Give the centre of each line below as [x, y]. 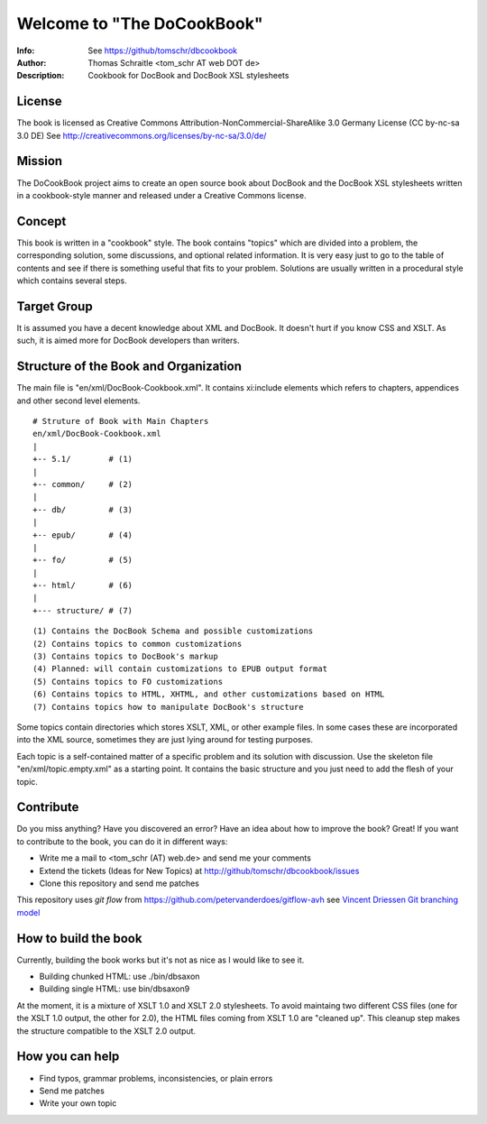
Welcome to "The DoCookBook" [140, 23]
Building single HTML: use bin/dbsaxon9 [115, 989]
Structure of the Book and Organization [129, 367]
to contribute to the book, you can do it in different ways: [122, 841]
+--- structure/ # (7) [83, 610]
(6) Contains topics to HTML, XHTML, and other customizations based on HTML [209, 694]
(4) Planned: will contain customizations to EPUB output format [180, 669]
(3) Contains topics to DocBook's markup [125, 657]
